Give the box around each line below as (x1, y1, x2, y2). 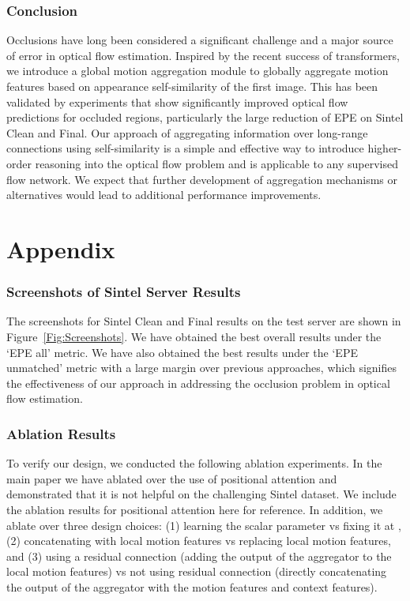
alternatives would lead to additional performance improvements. (6, 186, 322, 203)
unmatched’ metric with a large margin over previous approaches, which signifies (6, 359, 397, 376)
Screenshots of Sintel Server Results (6, 282, 241, 302)
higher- (367, 140, 402, 156)
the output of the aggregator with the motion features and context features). (6, 578, 378, 595)
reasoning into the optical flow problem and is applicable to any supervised (35, 155, 398, 171)
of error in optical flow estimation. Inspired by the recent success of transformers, (6, 47, 400, 63)
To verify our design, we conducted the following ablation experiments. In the (6, 455, 382, 471)
